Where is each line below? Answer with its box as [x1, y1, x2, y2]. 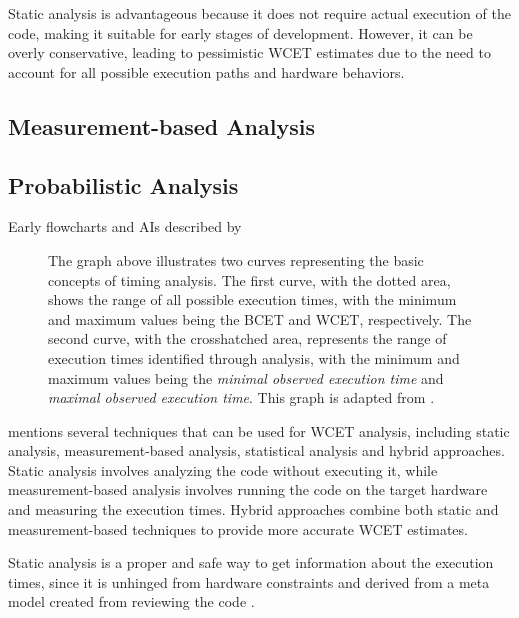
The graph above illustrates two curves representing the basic [48, 249, 424, 270]
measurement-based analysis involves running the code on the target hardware [8, 479, 488, 500]
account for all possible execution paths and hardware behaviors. [8, 61, 405, 82]
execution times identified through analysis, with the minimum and [48, 347, 460, 368]
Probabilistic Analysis [8, 169, 239, 200]
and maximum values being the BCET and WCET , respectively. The [48, 308, 472, 329]
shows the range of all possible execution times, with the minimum [48, 289, 457, 310]
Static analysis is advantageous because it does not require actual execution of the [8, 3, 511, 23]
